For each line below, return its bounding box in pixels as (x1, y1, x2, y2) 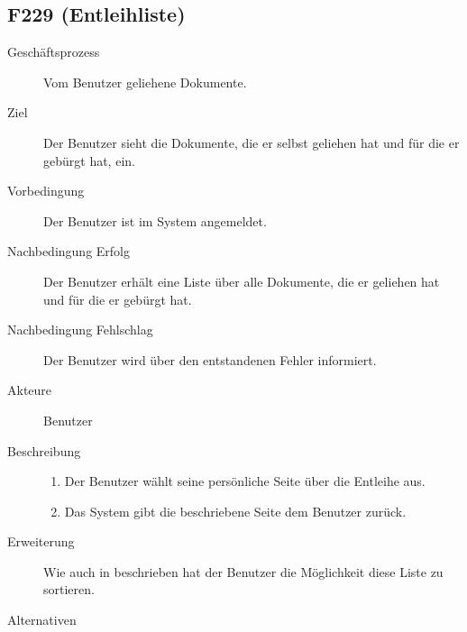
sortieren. (43, 580, 95, 599)
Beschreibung (7, 441, 81, 460)
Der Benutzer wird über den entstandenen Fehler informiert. (43, 350, 377, 369)
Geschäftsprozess (7, 42, 100, 61)
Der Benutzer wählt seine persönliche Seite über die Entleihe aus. (64, 472, 426, 490)
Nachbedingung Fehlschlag (7, 320, 153, 339)
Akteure (7, 380, 52, 399)
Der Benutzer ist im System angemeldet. (43, 211, 267, 230)
